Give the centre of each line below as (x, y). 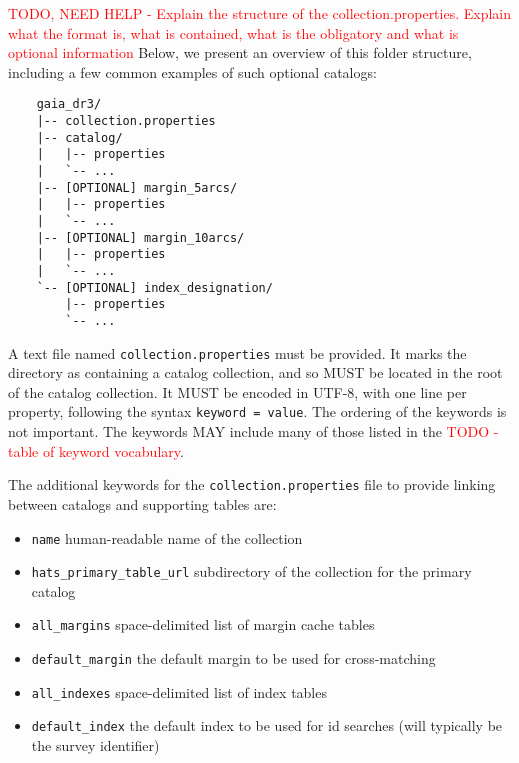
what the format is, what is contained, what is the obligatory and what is (233, 32)
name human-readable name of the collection (167, 537)
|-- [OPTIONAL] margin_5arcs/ (137, 187)
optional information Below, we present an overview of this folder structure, (240, 52)
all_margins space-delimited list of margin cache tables (203, 624)
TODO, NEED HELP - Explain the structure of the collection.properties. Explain (260, 13)
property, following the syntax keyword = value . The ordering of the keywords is (257, 411)
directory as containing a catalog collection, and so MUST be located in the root (255, 372)
